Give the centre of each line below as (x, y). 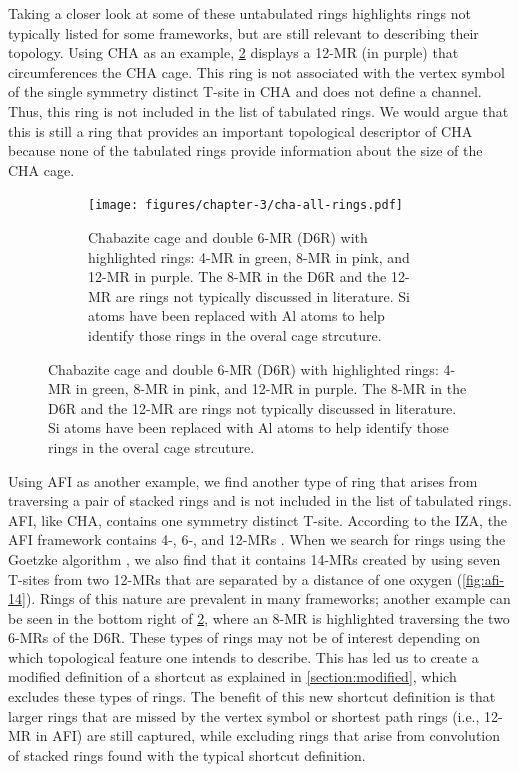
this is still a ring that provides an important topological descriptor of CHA (240, 130)
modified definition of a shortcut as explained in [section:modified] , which (232, 676)
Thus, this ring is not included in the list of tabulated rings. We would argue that (258, 110)
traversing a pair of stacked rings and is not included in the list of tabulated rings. (260, 500)
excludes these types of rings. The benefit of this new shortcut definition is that (252, 696)
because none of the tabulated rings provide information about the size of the (245, 150)
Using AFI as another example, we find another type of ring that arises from (243, 480)
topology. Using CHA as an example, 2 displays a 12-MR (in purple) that (233, 52)
